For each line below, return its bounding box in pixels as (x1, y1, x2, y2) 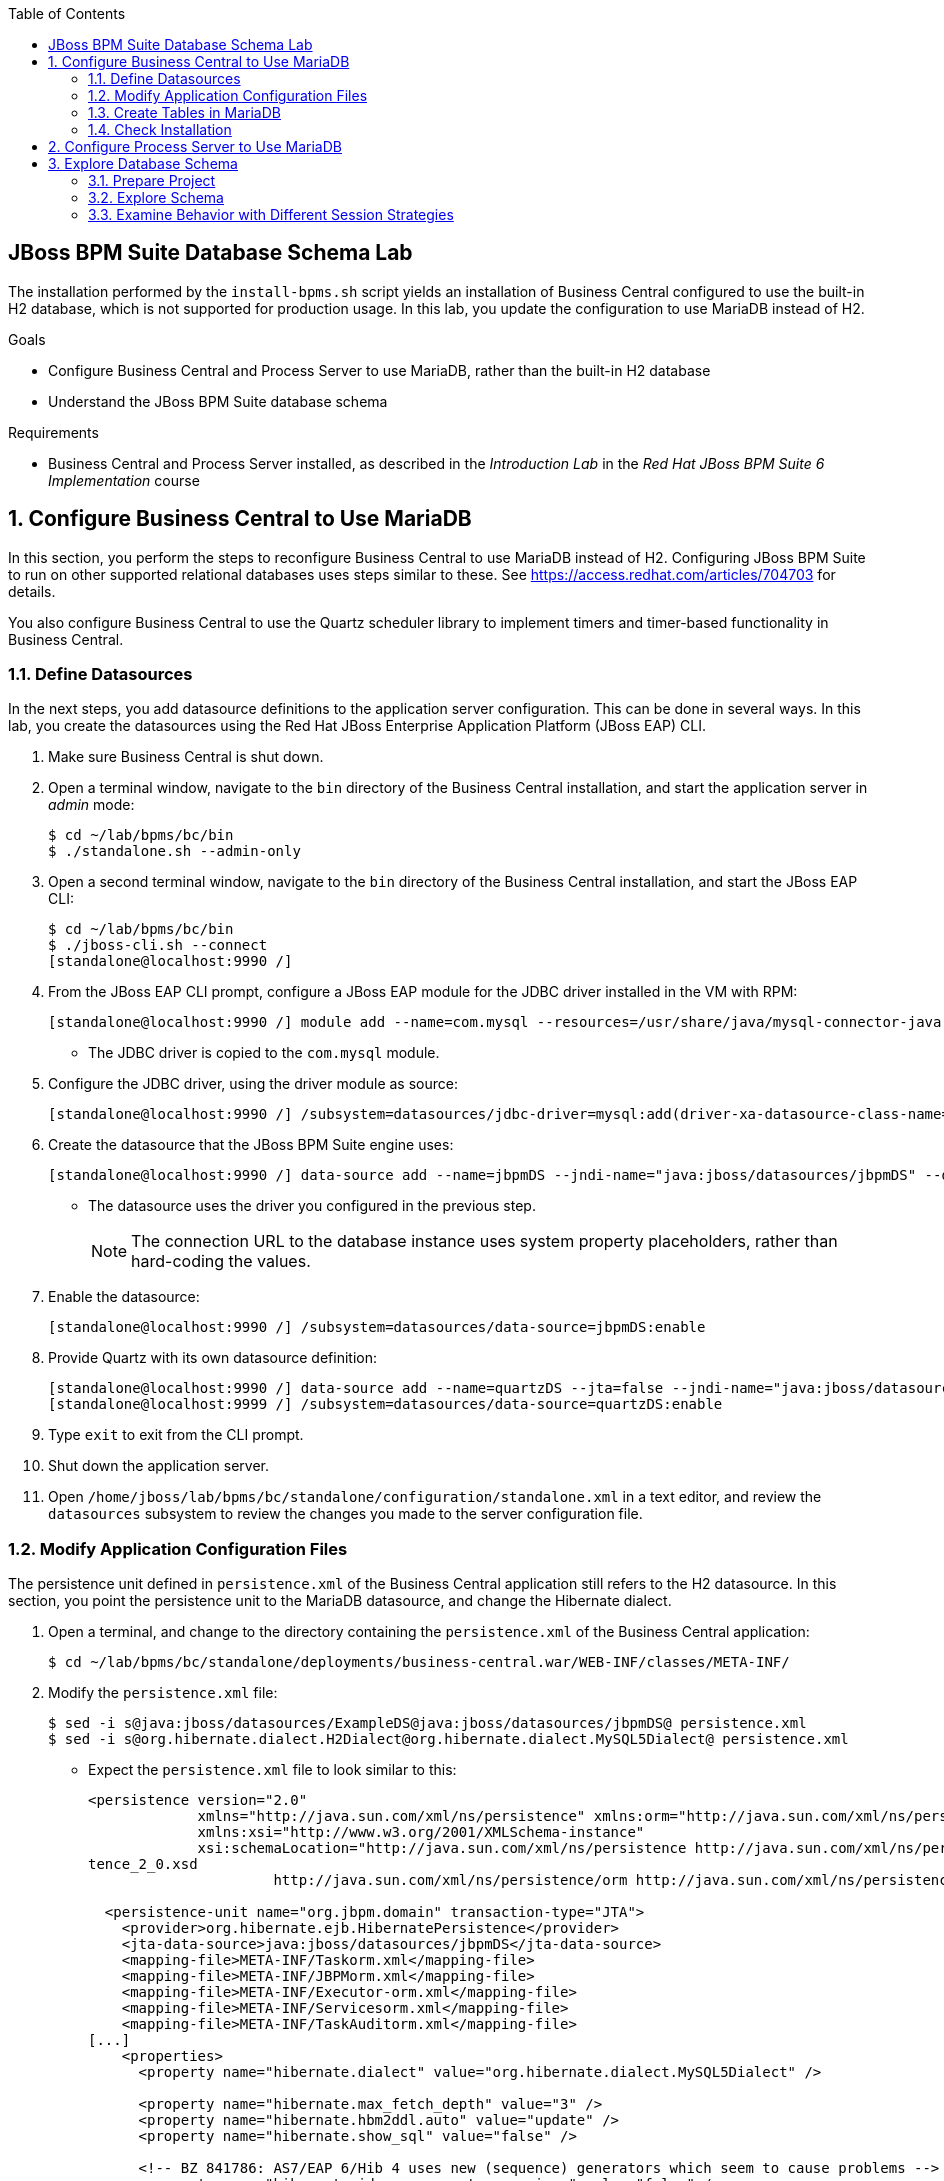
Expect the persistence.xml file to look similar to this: (88, 1761, 457, 1779)
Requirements (8, 423, 99, 441)
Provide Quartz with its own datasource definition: (48, 1349, 378, 1367)
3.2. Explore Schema (88, 189, 224, 206)
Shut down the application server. (48, 1457, 269, 1475)
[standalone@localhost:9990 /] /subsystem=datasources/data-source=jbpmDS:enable (48, 1319, 706, 1336)
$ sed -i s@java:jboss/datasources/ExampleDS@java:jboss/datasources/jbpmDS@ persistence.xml (48, 1715, 807, 1732)
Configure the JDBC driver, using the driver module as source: (48, 1075, 458, 1093)
